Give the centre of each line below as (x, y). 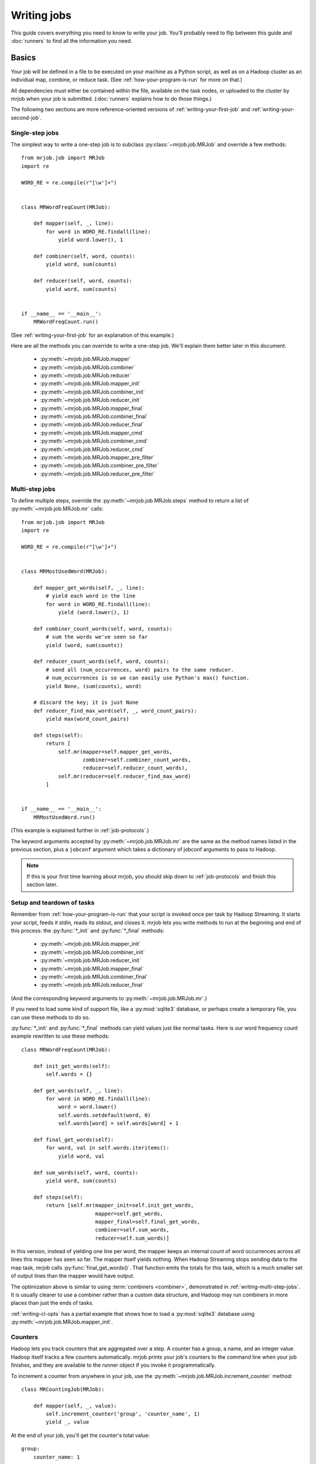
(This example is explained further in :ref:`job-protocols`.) (80, 830)
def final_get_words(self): (73, 1140)
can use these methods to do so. (50, 1017)
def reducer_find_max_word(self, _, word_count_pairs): (115, 711)
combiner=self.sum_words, (132, 1230)
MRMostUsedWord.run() (64, 817)
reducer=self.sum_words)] (132, 1238)
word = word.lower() (87, 1107)
